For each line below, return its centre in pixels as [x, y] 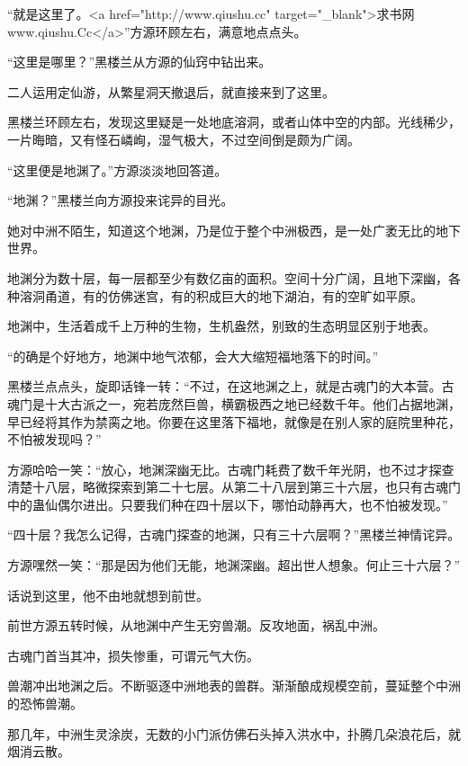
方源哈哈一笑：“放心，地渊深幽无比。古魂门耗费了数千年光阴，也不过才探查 [231, 469]
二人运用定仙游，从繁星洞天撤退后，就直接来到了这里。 [171, 91]
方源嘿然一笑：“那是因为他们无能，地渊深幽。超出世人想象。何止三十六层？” [234, 565]
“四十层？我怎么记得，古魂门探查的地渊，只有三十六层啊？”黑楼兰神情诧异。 [234, 534]
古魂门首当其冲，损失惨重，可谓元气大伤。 [133, 655]
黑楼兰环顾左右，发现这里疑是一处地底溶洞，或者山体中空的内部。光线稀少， [234, 122]
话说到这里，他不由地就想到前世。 [108, 595]
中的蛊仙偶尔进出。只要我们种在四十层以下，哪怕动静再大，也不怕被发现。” [228, 504]
